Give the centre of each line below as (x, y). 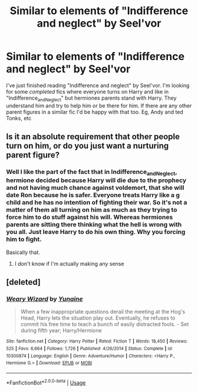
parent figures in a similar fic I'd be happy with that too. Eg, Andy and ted (95, 112)
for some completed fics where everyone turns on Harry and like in (88, 91)
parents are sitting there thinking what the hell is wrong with (94, 225)
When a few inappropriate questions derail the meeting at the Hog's (103, 312)
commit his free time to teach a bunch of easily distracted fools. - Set (105, 324)
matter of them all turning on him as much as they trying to (92, 210)
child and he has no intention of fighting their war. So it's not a (97, 203)
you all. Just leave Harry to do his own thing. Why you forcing (96, 232)
